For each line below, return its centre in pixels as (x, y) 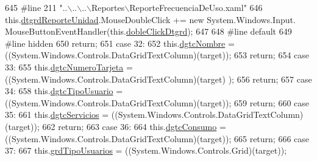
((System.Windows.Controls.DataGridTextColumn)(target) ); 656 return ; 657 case (158, 79)
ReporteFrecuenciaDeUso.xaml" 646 (196, 7)
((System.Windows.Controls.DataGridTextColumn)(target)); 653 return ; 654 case (157, 55)
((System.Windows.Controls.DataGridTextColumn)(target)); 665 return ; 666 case (157, 138)
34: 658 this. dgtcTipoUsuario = (64, 91)
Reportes (108, 7)
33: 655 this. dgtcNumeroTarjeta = (69, 67)
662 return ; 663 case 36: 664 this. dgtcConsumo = (134, 126)
